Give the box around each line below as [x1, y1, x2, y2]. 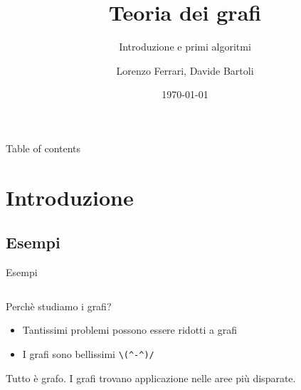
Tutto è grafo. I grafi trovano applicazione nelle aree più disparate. [6, 370, 296, 385]
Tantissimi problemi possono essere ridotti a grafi [22, 322, 238, 337]
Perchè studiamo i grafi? [6, 298, 112, 313]
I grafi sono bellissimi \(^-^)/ [22, 346, 154, 361]
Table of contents [6, 140, 81, 155]
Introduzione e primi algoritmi [119, 39, 251, 54]
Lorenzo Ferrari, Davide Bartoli [116, 63, 254, 78]
